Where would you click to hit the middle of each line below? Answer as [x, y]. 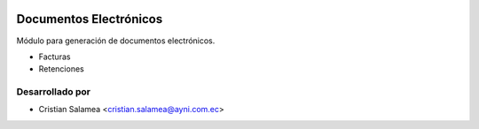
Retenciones [61, 69]
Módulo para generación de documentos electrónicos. [116, 41]
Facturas [55, 57]
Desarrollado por [53, 92]
